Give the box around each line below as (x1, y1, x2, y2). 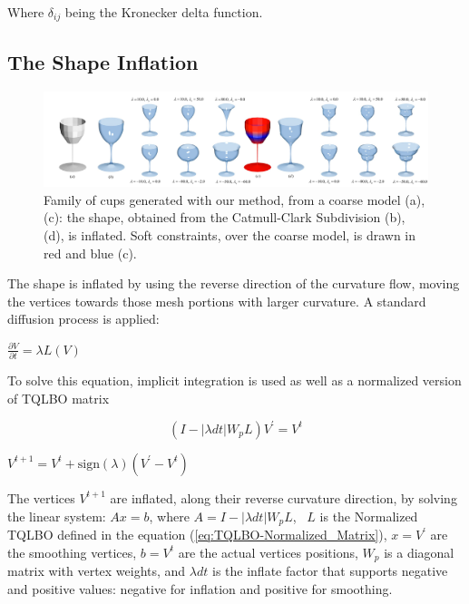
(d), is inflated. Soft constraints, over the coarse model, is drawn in (44, 226, 416, 245)
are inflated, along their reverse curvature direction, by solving (110, 488, 457, 507)
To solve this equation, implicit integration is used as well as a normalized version (7, 371, 462, 390)
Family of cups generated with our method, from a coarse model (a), (44, 190, 425, 209)
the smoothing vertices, (7, 542, 137, 561)
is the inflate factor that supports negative (212, 561, 448, 580)
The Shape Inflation (7, 47, 199, 75)
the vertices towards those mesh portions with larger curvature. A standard (7, 291, 426, 310)
